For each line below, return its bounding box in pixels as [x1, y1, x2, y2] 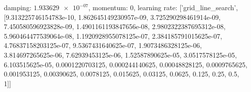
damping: [4, 2, 31, 12]
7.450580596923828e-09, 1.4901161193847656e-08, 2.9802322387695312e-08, [4, 21, 226, 31]
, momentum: [88, 2, 128, 12]
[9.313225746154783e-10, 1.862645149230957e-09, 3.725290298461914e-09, [4, 12, 221, 22]
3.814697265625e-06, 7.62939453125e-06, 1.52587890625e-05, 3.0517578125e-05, [4, 49, 237, 60]
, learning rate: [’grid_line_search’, [133, 2, 238, 12]
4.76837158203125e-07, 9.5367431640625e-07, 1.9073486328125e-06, [4, 40, 202, 50]
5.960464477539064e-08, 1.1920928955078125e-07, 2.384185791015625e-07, [4, 31, 222, 41]
